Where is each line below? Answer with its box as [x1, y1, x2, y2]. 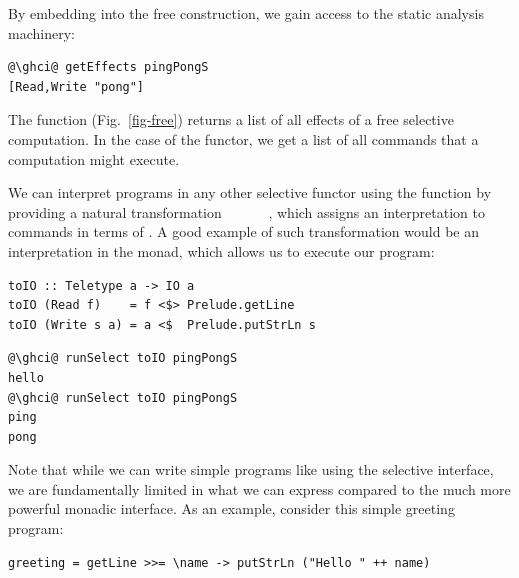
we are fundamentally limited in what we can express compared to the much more [8, 478, 511, 499]
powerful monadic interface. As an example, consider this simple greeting [8, 498, 455, 519]
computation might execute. [8, 148, 180, 169]
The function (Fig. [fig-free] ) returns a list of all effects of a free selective [8, 109, 454, 130]
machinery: [8, 22, 75, 43]
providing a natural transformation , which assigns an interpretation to [8, 201, 485, 222]
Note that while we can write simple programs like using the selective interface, [8, 459, 494, 480]
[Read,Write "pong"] [8, 79, 145, 94]
